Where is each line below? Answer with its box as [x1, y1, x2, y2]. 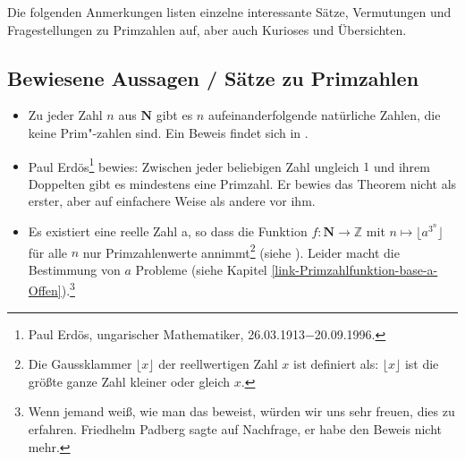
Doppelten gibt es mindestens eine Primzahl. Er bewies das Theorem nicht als [28, 174, 457, 192]
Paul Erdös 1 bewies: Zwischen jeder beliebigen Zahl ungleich [28, 154, 359, 175]
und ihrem [373, 157, 430, 175]
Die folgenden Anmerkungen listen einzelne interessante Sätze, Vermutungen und [7, 3, 452, 21]
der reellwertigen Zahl [158, 354, 278, 373]
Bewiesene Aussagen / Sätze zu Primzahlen [7, 64, 419, 91]
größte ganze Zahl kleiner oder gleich [28, 371, 231, 390]
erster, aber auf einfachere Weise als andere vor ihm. [28, 192, 316, 210]
